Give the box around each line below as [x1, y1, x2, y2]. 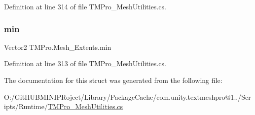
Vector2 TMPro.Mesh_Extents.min [4, 41, 111, 52]
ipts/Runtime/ [4, 101, 48, 112]
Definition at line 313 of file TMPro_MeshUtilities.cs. [4, 58, 166, 69]
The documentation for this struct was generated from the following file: [4, 75, 222, 85]
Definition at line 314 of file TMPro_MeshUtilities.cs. [4, 1, 166, 11]
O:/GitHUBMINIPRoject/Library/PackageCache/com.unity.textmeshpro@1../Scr [4, 91, 251, 102]
